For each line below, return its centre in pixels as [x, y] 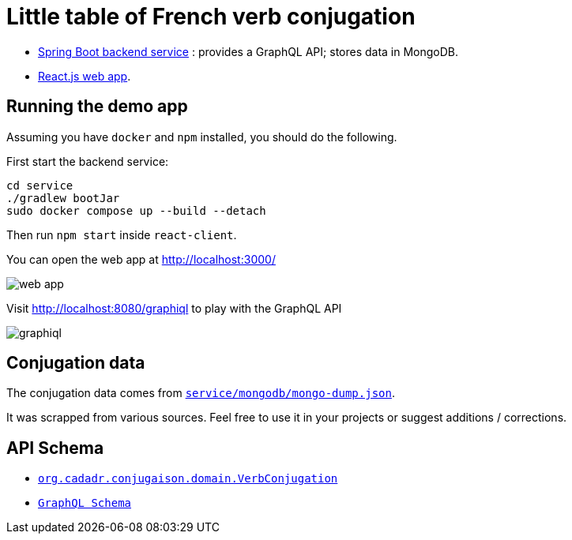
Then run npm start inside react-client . [122, 234]
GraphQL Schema [85, 503]
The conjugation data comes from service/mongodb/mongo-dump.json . [201, 393]
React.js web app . [85, 76]
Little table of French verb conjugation [211, 17]
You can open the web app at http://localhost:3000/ [141, 259]
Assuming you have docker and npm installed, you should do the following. [202, 137]
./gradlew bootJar [63, 198]
